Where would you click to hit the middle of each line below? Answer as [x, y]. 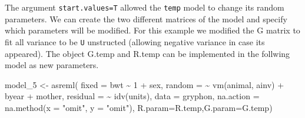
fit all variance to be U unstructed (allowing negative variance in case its [135, 41]
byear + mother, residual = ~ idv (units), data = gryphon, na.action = [132, 96]
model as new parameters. [52, 65]
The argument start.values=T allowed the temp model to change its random [145, 7]
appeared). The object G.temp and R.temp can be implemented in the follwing [147, 53]
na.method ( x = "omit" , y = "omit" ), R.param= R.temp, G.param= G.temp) [139, 107]
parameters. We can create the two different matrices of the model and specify [146, 18]
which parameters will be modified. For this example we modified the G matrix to [152, 30]
